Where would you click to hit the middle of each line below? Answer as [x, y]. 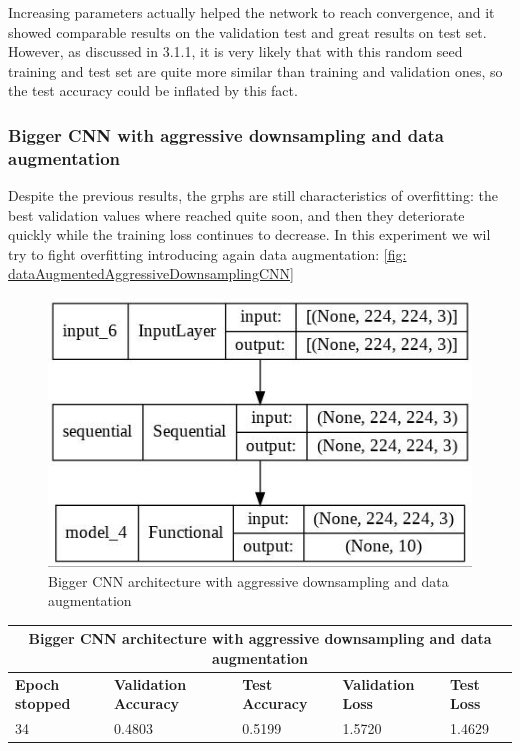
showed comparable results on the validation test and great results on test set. [247, 31]
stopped [43, 703]
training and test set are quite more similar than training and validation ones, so [255, 70]
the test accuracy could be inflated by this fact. [153, 90]
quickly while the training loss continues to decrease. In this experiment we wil [249, 234]
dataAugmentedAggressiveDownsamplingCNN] [151, 273]
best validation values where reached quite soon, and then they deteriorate [236, 214]
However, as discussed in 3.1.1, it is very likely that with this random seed [235, 51]
